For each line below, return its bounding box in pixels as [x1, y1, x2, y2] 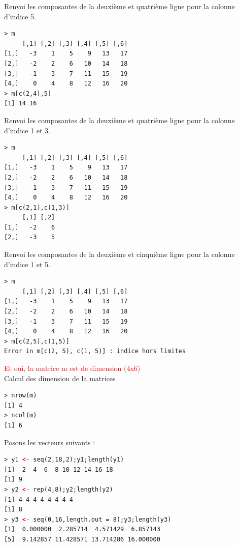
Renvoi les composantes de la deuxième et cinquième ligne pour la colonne [4, 249, 235, 260]
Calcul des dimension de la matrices [4, 372, 116, 383]
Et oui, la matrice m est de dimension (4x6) [4, 363, 141, 373]
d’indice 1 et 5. [4, 258, 50, 269]
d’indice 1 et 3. [4, 125, 50, 135]
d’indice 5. [4, 11, 37, 21]
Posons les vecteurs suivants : [4, 437, 95, 447]
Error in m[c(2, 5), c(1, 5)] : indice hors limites [4, 348, 186, 355]
